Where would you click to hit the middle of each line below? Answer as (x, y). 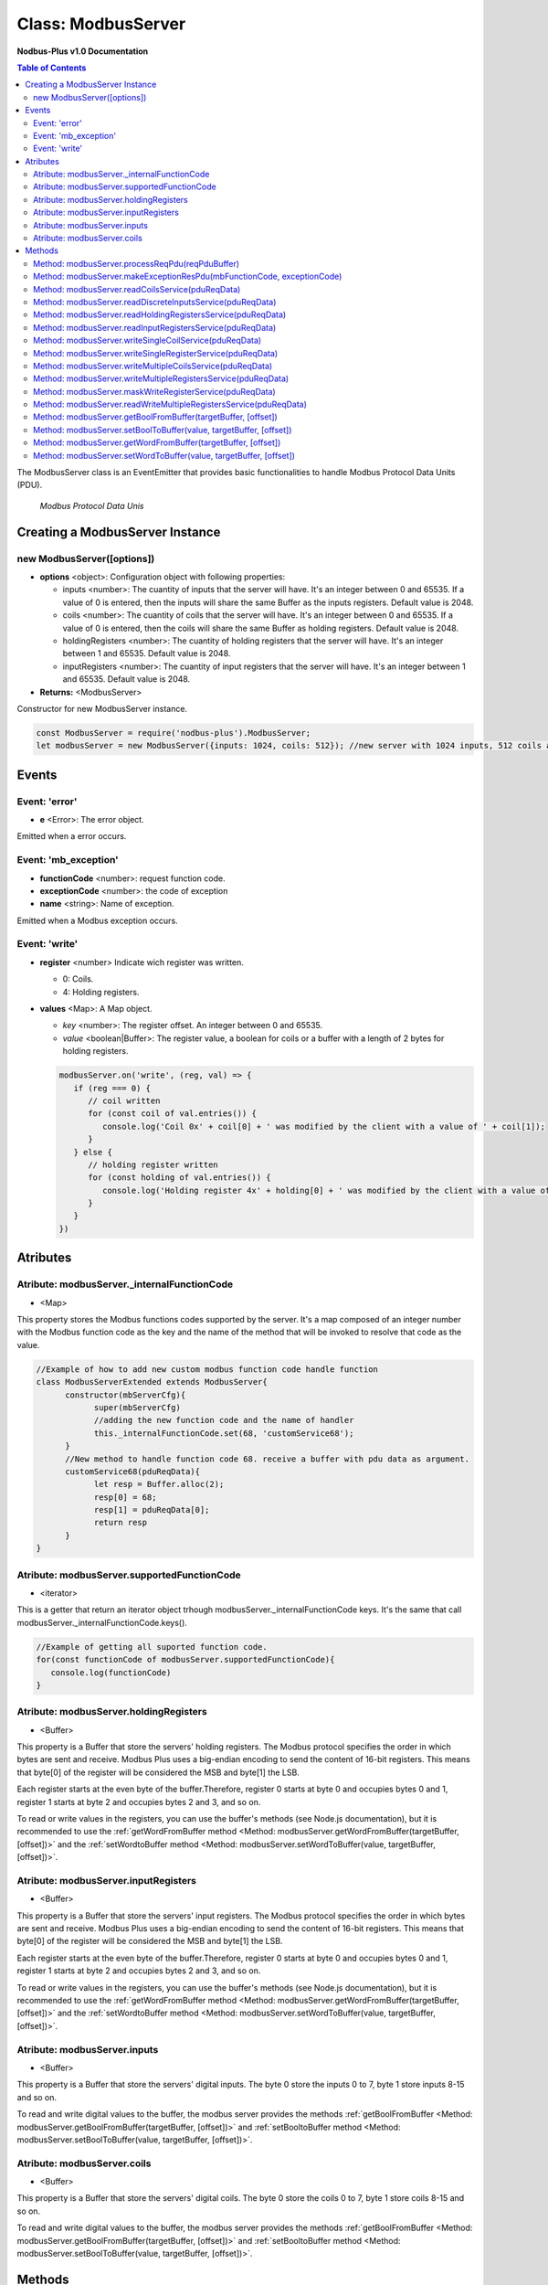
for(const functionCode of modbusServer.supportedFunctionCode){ (185, 1660)
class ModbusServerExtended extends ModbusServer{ (152, 1382)
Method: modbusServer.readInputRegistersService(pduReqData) (155, 327)
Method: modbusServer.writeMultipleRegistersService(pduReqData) (161, 378)
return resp (121, 1523)
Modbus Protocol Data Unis (92, 505)
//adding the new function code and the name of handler (224, 1420)
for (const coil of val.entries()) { (173, 1114)
